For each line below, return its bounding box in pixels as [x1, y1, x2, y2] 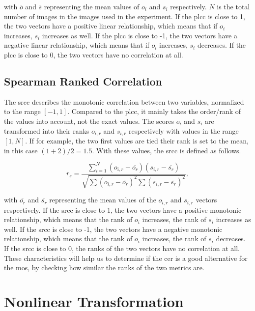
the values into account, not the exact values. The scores [4, 115, 174, 126]
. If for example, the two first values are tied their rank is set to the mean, [25, 136, 249, 145]
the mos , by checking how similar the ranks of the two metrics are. [4, 262, 204, 273]
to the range [4, 106, 41, 116]
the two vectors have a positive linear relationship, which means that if [4, 21, 218, 31]
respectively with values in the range [128, 125, 239, 136]
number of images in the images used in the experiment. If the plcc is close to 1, [4, 11, 245, 21]
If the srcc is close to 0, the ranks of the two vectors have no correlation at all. [4, 243, 240, 253]
